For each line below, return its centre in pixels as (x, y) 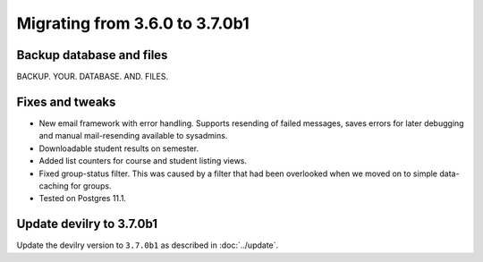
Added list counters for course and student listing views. (143, 161)
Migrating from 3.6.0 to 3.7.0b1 (133, 23)
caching (54, 186)
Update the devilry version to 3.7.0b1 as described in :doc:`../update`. (148, 245)
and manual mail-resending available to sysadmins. (133, 136)
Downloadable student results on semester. (119, 148)
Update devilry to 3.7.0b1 (87, 224)
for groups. (91, 186)
